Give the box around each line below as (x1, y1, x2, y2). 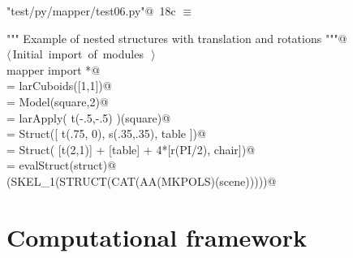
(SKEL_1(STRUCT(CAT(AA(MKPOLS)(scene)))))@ (6, 172, 277, 189)
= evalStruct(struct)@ (6, 157, 117, 174)
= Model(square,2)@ (6, 92, 109, 110)
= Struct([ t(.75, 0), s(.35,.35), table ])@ (6, 125, 206, 142)
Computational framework (6, 220, 307, 253)
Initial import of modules (12, 45, 144, 62)
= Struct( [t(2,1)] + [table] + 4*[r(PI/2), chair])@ (6, 140, 256, 157)
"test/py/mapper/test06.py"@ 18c (6, 2, 176, 19)
